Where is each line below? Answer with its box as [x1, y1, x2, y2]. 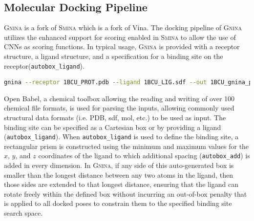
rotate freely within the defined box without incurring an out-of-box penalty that [4, 188, 247, 199]
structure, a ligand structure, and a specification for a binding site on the [4, 51, 223, 61]
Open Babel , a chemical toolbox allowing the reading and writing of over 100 [4, 93, 235, 103]
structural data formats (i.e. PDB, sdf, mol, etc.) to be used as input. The [4, 112, 226, 123]
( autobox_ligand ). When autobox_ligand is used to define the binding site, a [4, 131, 239, 142]
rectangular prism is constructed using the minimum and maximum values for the [4, 141, 249, 151]
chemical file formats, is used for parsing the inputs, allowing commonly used [4, 103, 234, 113]
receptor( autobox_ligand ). [4, 60, 85, 71]
